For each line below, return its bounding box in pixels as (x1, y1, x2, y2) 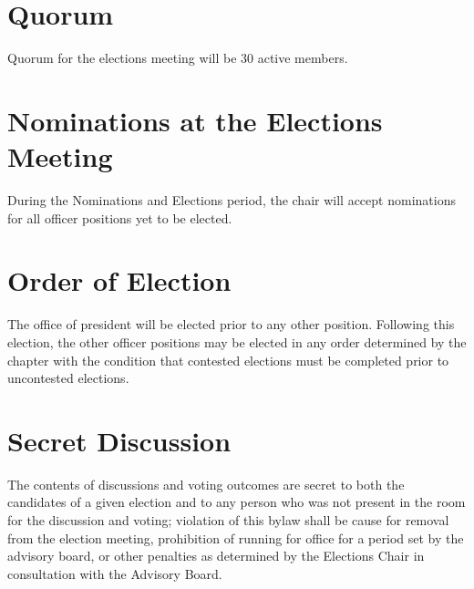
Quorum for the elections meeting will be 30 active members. (7, 48, 348, 67)
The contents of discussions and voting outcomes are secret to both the (7, 474, 405, 493)
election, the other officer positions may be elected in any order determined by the (7, 332, 467, 351)
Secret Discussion (7, 421, 232, 459)
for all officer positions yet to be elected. (7, 208, 232, 227)
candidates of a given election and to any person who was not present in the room (7, 492, 466, 511)
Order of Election (7, 262, 232, 299)
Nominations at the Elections (7, 101, 383, 139)
